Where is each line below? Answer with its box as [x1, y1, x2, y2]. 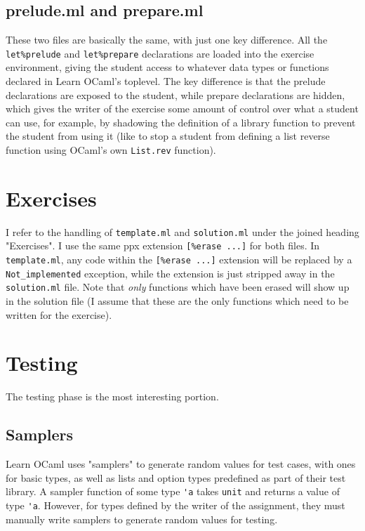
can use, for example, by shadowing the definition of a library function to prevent [6, 114, 356, 129]
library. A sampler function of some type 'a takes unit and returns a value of [6, 484, 340, 499]
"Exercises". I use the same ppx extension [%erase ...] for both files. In [6, 238, 320, 253]
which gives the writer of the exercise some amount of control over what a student [6, 101, 359, 116]
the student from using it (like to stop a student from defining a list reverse [6, 129, 330, 143]
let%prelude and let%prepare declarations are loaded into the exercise [6, 46, 314, 60]
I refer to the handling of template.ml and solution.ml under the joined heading [6, 224, 359, 239]
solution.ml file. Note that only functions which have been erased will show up [6, 280, 350, 294]
